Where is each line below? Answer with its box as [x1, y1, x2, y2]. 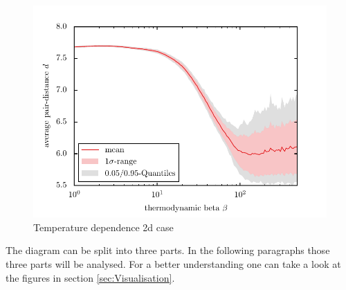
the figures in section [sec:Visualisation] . [6, 270, 175, 284]
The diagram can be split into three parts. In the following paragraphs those [6, 243, 330, 257]
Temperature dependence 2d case [33, 219, 174, 234]
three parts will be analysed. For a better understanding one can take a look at [6, 257, 341, 271]
